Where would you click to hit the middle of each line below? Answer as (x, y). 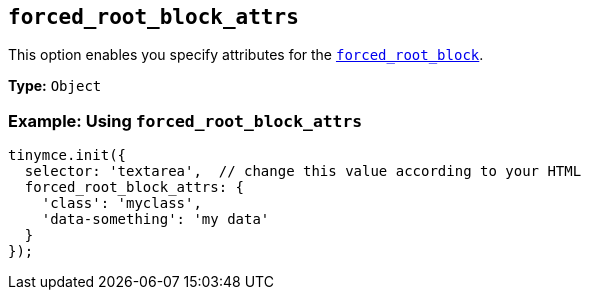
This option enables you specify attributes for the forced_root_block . (246, 55)
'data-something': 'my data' (155, 219)
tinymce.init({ (67, 155)
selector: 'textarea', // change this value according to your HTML (303, 171)
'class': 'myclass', (121, 203)
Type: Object (55, 86)
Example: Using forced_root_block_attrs (185, 120)
